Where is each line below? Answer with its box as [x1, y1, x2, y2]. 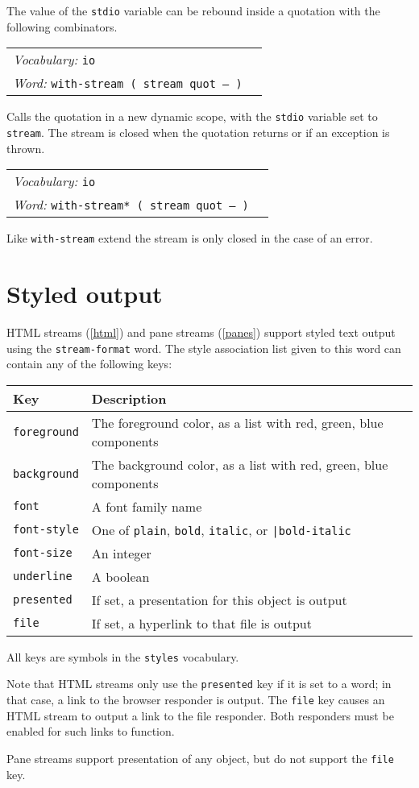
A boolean [91, 566, 150, 586]
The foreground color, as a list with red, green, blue [91, 413, 384, 432]
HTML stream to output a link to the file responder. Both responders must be [6, 707, 394, 724]
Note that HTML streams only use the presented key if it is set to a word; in [6, 675, 392, 692]
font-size [13, 546, 73, 560]
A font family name [91, 496, 202, 516]
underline [13, 570, 73, 583]
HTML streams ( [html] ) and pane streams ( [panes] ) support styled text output [6, 323, 396, 340]
